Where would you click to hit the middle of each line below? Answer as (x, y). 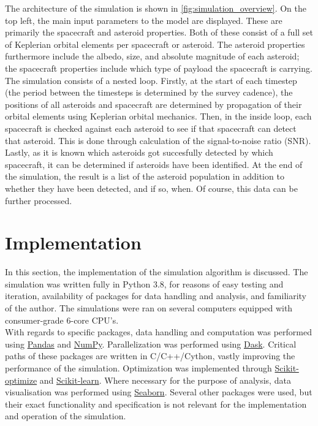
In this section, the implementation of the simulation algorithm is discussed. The (157, 272)
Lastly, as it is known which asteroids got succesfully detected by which (139, 152)
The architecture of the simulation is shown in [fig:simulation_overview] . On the (156, 8)
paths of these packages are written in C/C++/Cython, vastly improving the (150, 356)
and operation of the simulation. (66, 416)
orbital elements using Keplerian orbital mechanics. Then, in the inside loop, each (158, 116)
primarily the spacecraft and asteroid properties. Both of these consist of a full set (159, 32)
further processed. (39, 200)
